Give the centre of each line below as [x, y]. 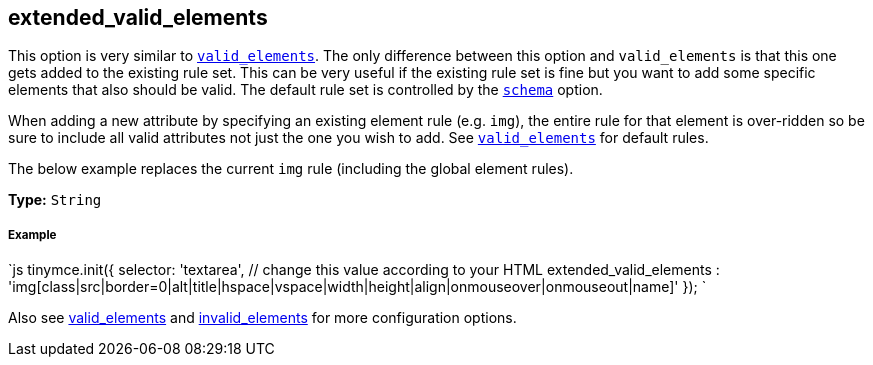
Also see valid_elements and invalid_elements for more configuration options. [262, 318]
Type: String [55, 200]
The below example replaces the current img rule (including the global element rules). [291, 169]
